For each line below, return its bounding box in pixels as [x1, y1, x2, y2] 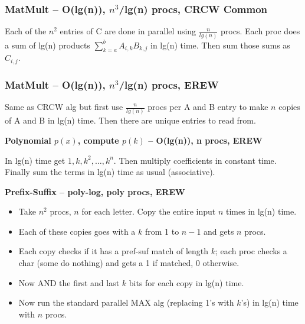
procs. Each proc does [221, 25, 300, 37]
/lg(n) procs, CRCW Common [119, 1, 268, 16]
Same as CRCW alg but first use [5, 101, 123, 112]
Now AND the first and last [18, 276, 120, 289]
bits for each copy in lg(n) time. [129, 276, 244, 289]
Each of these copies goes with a [18, 225, 136, 237]
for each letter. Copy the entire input [81, 205, 216, 218]
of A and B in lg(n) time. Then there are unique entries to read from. [5, 114, 256, 127]
